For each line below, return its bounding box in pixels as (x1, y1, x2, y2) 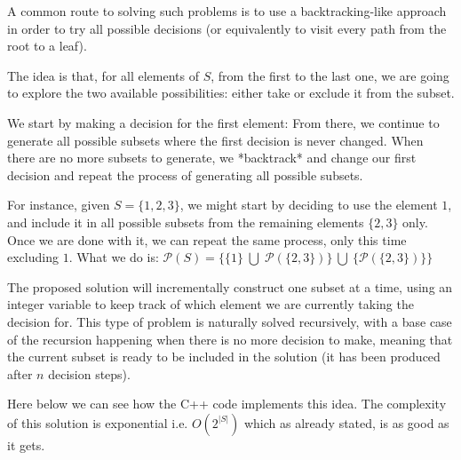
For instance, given (7, 195, 110, 214)
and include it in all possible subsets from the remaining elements (7, 212, 364, 231)
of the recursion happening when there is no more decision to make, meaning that (7, 329, 453, 348)
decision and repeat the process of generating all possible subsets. (7, 165, 363, 184)
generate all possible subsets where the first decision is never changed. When (7, 131, 424, 149)
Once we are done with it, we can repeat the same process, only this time (7, 230, 407, 249)
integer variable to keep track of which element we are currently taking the (7, 295, 414, 313)
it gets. (7, 435, 45, 454)
